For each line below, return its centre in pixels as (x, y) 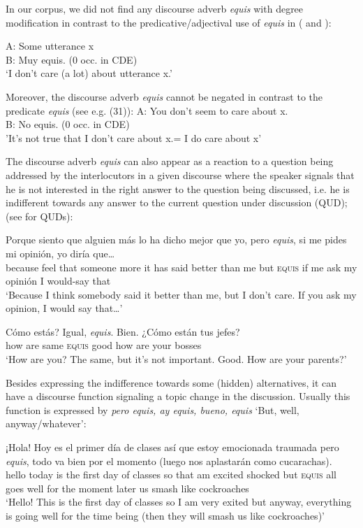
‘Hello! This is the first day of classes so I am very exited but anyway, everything (179, 502)
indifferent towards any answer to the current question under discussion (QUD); (177, 202)
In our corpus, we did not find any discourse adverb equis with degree (155, 8)
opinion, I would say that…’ (64, 308)
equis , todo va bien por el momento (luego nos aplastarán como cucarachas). (169, 461)
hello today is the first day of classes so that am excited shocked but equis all (171, 475)
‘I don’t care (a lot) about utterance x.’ (89, 73)
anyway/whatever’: (46, 423)
